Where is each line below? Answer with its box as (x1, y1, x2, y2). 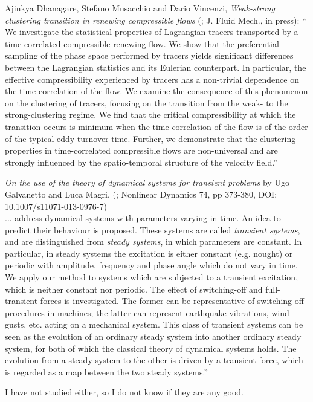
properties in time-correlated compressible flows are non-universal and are (5, 144, 278, 157)
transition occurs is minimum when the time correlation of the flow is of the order (5, 120, 308, 132)
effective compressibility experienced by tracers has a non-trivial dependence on (5, 73, 299, 85)
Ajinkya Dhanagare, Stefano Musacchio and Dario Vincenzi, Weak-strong (5, 2, 276, 14)
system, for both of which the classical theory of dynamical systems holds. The (5, 342, 297, 354)
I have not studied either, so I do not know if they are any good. (5, 386, 244, 398)
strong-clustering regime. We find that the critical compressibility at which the (5, 108, 296, 121)
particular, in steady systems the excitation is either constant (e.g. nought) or (5, 247, 293, 259)
